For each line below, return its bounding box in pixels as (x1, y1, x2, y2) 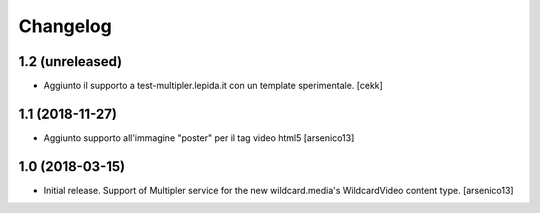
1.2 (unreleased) (18, 53, 123, 70)
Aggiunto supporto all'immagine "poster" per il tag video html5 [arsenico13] (43, 131, 355, 144)
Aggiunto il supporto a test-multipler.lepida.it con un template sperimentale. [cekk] (43, 80, 384, 92)
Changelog (18, 15, 112, 37)
